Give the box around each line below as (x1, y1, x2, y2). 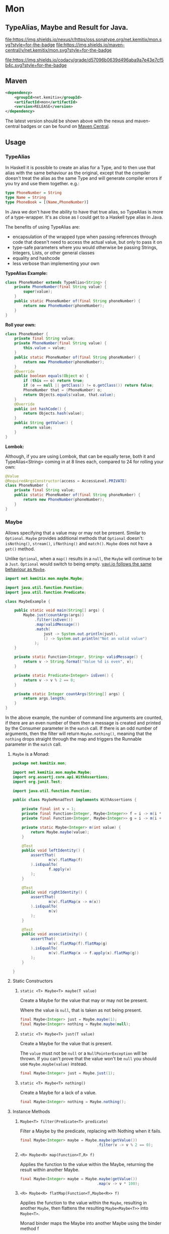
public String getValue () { (14, 420, 73, 425)
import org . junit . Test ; (12, 779, 63, 784)
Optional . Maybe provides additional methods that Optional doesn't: (5, 535, 144, 541)
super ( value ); (23, 289, 53, 295)
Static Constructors (12, 978, 53, 984)
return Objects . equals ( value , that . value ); (23, 392, 116, 397)
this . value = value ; (23, 345, 66, 350)
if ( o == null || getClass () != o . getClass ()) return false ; (23, 383, 154, 388)
